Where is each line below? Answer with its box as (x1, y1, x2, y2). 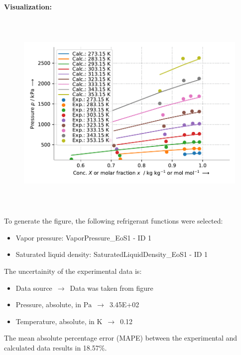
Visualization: (4, 1, 52, 11)
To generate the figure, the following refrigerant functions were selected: (4, 216, 223, 226)
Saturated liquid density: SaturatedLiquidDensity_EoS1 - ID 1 (15, 249, 208, 259)
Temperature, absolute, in (15, 316, 95, 326)
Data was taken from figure (70, 282, 153, 293)
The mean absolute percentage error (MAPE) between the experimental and (4, 333, 238, 343)
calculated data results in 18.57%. (4, 342, 107, 353)
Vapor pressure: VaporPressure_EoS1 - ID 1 (15, 232, 151, 242)
